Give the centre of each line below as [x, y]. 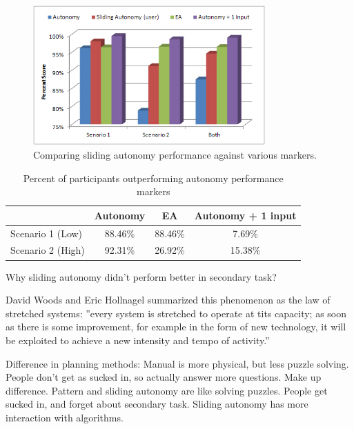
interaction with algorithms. [65, 417]
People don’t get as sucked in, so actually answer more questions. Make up [164, 377]
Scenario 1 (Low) [47, 233]
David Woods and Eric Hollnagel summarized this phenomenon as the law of [168, 300]
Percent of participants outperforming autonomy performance [153, 178]
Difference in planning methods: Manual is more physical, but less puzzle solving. [177, 363]
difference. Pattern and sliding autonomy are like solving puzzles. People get [167, 390]
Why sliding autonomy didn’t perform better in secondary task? [141, 276]
